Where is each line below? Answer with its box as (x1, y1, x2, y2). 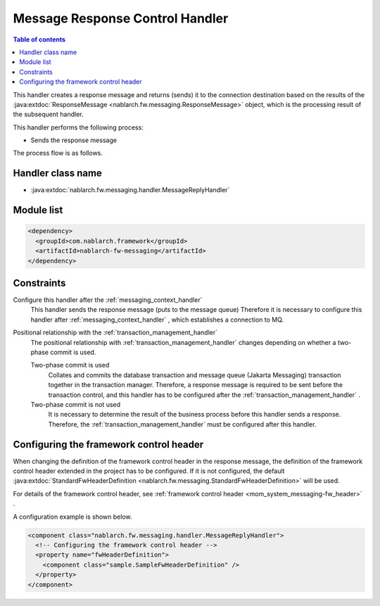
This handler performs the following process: (13, 123, 144, 132)
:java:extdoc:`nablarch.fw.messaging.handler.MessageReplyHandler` (30, 186, 230, 194)
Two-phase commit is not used (30, 400, 121, 408)
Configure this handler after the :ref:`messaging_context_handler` (13, 296, 203, 304)
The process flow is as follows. (13, 149, 103, 158)
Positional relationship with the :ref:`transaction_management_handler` (13, 328, 218, 337)
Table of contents (13, 35, 66, 44)
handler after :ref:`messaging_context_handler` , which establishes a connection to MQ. (30, 315, 284, 324)
